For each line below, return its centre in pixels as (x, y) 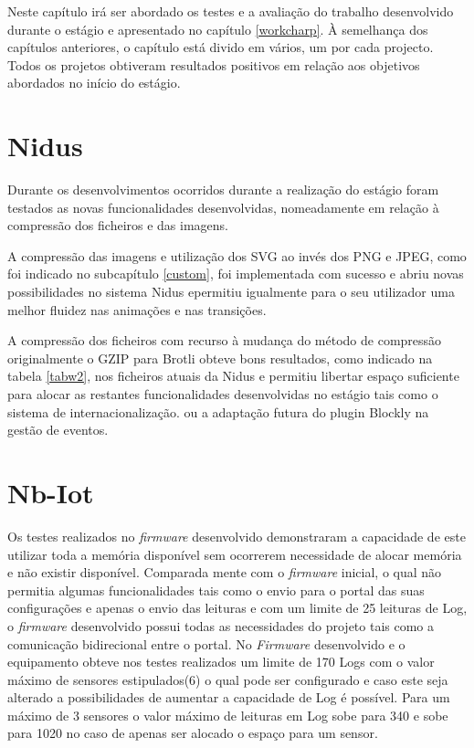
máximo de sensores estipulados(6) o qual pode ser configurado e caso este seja (228, 679)
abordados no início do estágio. (94, 83)
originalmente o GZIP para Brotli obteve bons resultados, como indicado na (220, 358)
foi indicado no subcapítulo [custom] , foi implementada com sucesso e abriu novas (236, 274)
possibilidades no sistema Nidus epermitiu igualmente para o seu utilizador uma (231, 292)
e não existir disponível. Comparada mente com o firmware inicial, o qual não (225, 572)
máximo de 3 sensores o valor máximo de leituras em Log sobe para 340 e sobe (228, 715)
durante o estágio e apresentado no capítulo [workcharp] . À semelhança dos (218, 29)
